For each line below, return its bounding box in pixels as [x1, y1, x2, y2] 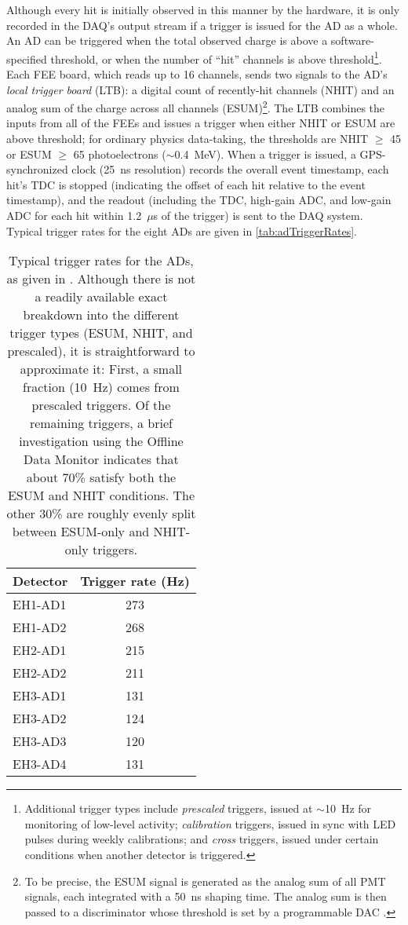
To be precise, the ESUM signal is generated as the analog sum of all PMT [24, 872, 386, 889]
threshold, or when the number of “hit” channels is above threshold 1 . [50, 48, 382, 67]
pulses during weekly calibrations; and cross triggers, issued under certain [24, 831, 379, 847]
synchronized [6, 161, 68, 177]
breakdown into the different [23, 305, 180, 324]
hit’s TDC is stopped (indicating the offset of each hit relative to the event [6, 176, 366, 192]
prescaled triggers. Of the [31, 396, 171, 415]
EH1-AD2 [13, 618, 67, 637]
